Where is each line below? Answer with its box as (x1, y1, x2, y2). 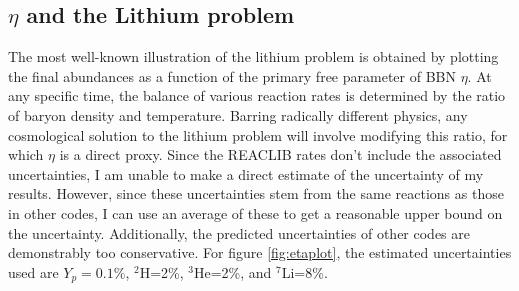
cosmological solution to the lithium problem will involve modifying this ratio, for (8, 124, 508, 145)
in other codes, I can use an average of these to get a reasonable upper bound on (8, 202, 503, 223)
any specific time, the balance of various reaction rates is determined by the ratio (8, 85, 506, 106)
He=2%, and (193, 261, 272, 282)
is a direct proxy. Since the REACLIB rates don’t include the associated (59, 144, 502, 165)
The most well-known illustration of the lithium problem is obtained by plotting (8, 46, 499, 67)
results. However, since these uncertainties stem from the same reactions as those (8, 183, 504, 204)
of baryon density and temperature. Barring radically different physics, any (8, 104, 468, 125)
